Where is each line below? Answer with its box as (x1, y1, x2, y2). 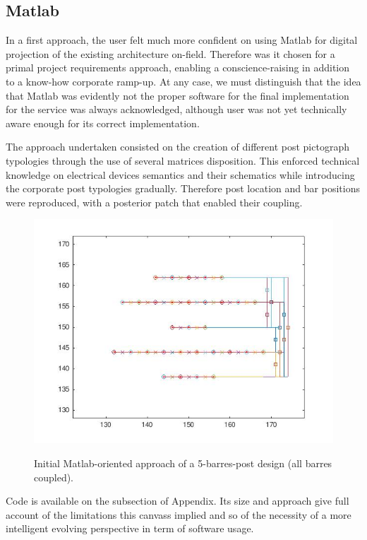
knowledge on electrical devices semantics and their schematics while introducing (6, 167, 355, 182)
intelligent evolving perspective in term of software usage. (6, 521, 254, 536)
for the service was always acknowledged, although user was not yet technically (6, 102, 347, 117)
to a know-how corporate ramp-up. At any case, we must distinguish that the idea (6, 74, 361, 88)
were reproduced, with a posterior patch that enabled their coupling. (6, 194, 303, 209)
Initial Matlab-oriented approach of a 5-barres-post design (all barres (34, 456, 332, 471)
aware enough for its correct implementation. (6, 115, 200, 130)
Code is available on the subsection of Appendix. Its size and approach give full (6, 493, 349, 508)
